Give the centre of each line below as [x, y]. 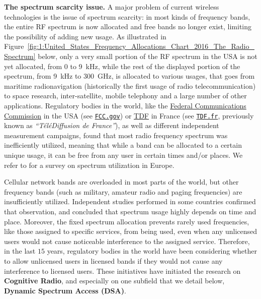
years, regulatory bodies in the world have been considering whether [152, 251]
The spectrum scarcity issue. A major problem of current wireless [112, 7]
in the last [20, 251]
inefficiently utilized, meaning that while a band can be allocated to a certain [123, 145]
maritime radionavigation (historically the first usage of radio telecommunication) [130, 85]
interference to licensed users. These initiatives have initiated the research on [122, 271]
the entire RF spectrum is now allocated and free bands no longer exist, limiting [128, 26]
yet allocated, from [33, 66]
